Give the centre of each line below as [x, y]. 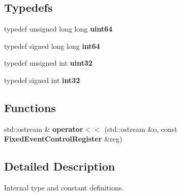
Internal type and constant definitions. [64, 188]
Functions [30, 107]
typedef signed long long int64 [52, 46]
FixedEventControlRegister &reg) [63, 139]
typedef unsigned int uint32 [48, 63]
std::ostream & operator [44, 129]
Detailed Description [60, 166]
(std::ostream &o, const [141, 129]
